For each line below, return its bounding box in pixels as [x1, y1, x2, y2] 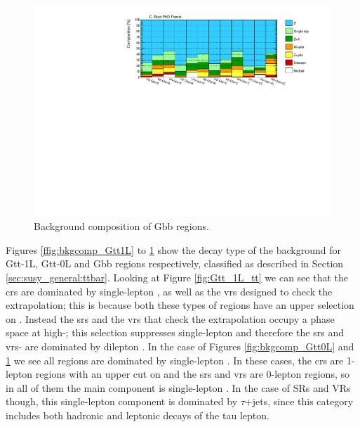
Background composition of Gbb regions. [34, 219, 209, 234]
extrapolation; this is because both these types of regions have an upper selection [6, 298, 354, 312]
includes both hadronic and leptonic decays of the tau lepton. [6, 407, 269, 422]
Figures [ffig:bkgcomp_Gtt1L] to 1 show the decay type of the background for [6, 242, 341, 257]
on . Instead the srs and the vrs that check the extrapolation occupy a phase [6, 311, 335, 326]
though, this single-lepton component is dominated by [6, 394, 238, 409]
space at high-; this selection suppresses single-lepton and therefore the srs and [6, 325, 344, 340]
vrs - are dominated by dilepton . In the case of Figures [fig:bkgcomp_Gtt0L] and [6, 339, 354, 353]
